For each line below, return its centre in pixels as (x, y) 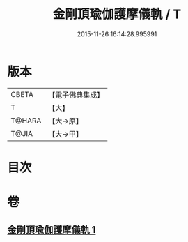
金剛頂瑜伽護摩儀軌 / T (117, 14)
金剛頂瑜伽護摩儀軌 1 (52, 230)
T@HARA (26, 121)
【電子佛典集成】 (76, 95)
